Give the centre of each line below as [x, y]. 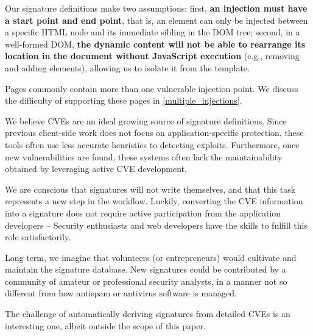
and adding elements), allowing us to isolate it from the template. [127, 67]
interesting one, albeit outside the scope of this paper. [105, 325]
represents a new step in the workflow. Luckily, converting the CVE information [154, 201]
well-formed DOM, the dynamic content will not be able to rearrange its [155, 44]
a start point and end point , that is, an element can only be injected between [156, 20]
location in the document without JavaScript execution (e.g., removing [152, 56]
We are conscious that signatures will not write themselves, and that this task [150, 189]
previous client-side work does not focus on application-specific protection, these [154, 133]
